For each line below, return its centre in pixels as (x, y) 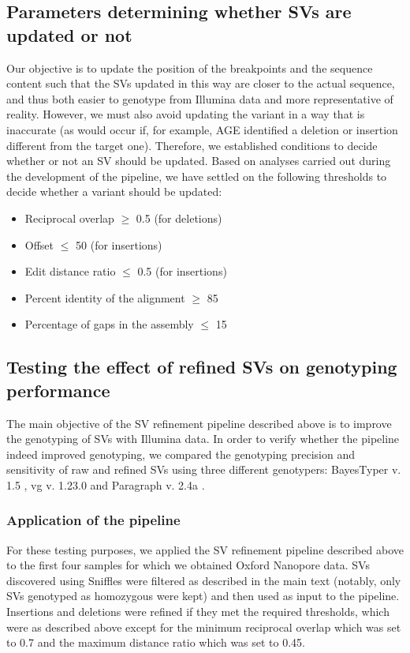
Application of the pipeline (93, 520)
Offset (39, 244)
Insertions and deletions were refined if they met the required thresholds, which (198, 612)
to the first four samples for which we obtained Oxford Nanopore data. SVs (188, 565)
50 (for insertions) (119, 244)
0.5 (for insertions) (182, 271)
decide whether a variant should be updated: (114, 191)
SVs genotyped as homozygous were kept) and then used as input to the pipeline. (203, 596)
